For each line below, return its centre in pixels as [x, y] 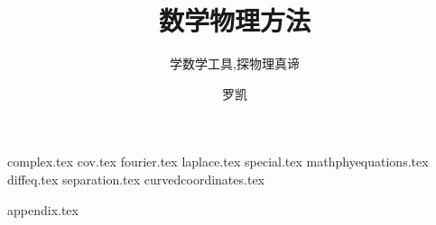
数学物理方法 [234, 20]
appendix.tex [43, 209]
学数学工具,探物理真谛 [235, 63]
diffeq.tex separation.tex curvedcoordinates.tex [136, 179]
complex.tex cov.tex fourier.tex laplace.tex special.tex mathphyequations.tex [218, 162]
